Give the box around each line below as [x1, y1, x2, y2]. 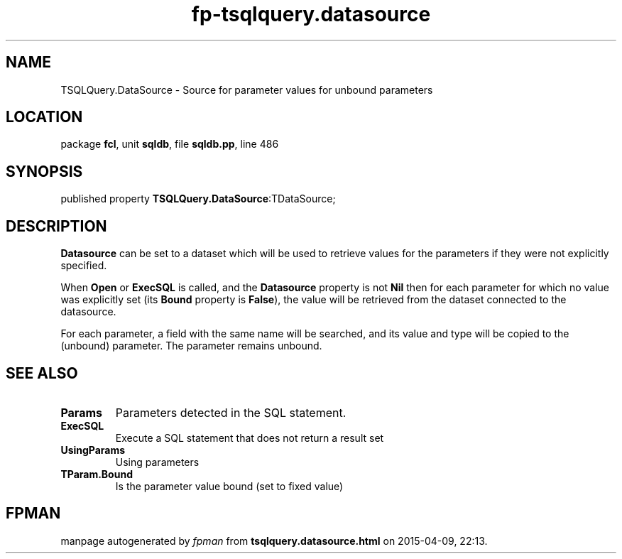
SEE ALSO [6, 364, 78, 382]
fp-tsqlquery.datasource [191, 2, 431, 26]
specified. [60, 259, 107, 272]
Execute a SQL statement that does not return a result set [115, 431, 384, 444]
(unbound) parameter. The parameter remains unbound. [60, 340, 322, 352]
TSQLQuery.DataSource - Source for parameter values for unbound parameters [60, 83, 433, 96]
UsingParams [60, 443, 126, 456]
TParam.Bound [60, 467, 133, 480]
